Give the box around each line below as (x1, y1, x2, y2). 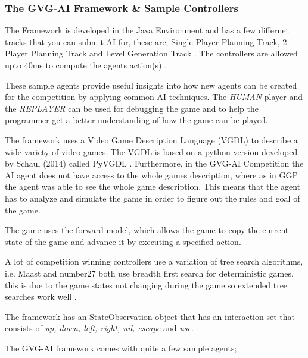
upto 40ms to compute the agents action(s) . (5, 59, 167, 71)
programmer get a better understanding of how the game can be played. (5, 114, 268, 126)
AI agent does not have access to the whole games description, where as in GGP (5, 168, 298, 181)
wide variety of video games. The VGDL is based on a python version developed (5, 145, 298, 158)
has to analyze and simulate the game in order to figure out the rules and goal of (5, 191, 300, 204)
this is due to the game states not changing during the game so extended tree (5, 278, 288, 291)
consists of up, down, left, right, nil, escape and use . (5, 322, 194, 334)
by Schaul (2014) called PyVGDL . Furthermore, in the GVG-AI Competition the (5, 157, 304, 169)
